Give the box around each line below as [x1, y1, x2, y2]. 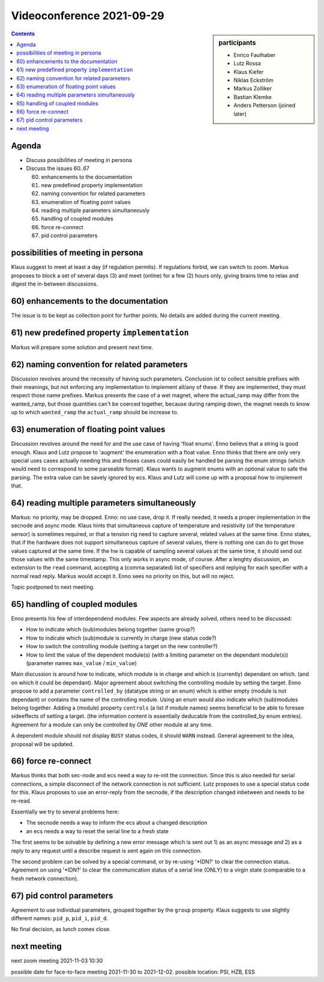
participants [218, 38, 256, 47]
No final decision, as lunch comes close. [11, 926, 111, 933]
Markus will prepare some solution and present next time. [11, 343, 154, 351]
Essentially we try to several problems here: [11, 808, 119, 815]
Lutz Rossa [233, 60, 261, 67]
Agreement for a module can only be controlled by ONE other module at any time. [11, 721, 213, 728]
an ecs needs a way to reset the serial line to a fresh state [26, 827, 169, 834]
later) [233, 110, 247, 117]
